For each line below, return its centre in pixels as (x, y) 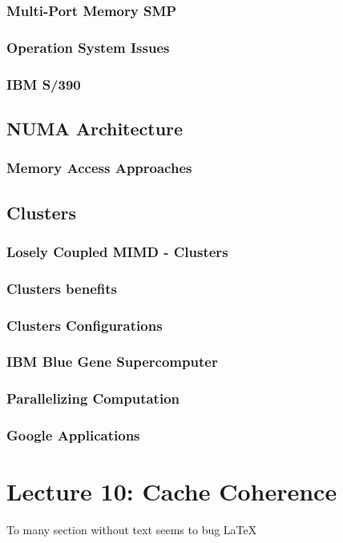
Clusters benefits (62, 288)
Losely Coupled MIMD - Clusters (117, 251)
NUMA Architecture (95, 128)
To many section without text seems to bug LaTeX (132, 530)
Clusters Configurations (85, 325)
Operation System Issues (88, 47)
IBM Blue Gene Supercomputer (112, 362)
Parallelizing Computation (93, 398)
